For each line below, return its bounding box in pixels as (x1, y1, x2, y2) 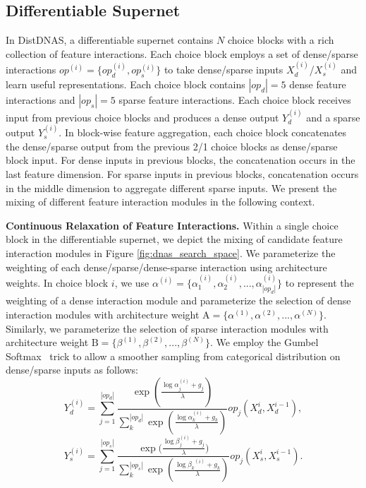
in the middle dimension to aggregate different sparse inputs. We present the (6, 180, 337, 195)
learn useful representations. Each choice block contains (6, 77, 245, 91)
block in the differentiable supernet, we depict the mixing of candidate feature (6, 232, 343, 246)
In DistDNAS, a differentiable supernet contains (6, 32, 214, 47)
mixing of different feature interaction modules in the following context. (6, 194, 315, 209)
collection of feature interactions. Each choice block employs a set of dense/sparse (6, 46, 358, 61)
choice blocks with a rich (227, 32, 334, 47)
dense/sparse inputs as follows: (6, 362, 138, 377)
